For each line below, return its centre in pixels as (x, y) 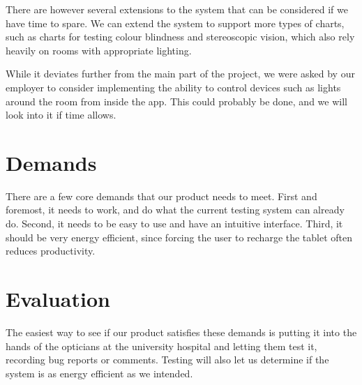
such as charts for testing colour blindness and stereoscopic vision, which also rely (180, 37)
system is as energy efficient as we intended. (99, 373)
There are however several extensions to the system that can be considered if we (177, 9)
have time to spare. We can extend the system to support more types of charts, (175, 23)
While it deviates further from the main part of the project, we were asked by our (180, 74)
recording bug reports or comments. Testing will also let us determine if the (167, 360)
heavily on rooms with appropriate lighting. (99, 50)
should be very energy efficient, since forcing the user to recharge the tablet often (179, 237)
